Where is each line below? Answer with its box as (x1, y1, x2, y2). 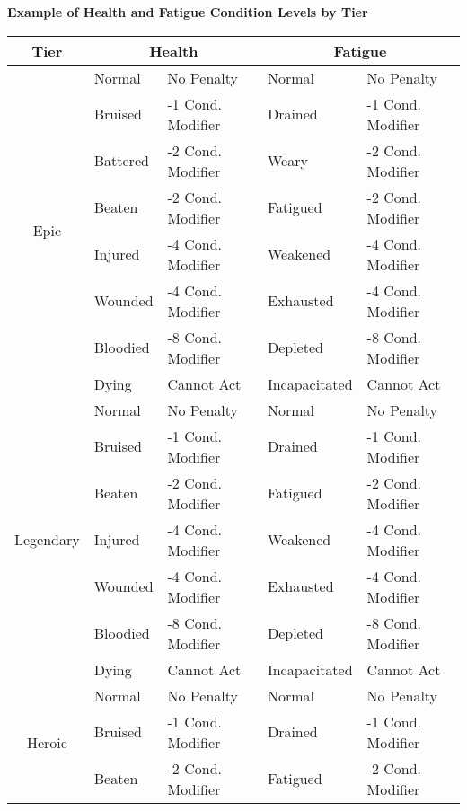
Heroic (26, 731, 67, 753)
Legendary (14, 529, 80, 551)
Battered (93, 150, 149, 172)
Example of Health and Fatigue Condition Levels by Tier (7, 3, 368, 21)
